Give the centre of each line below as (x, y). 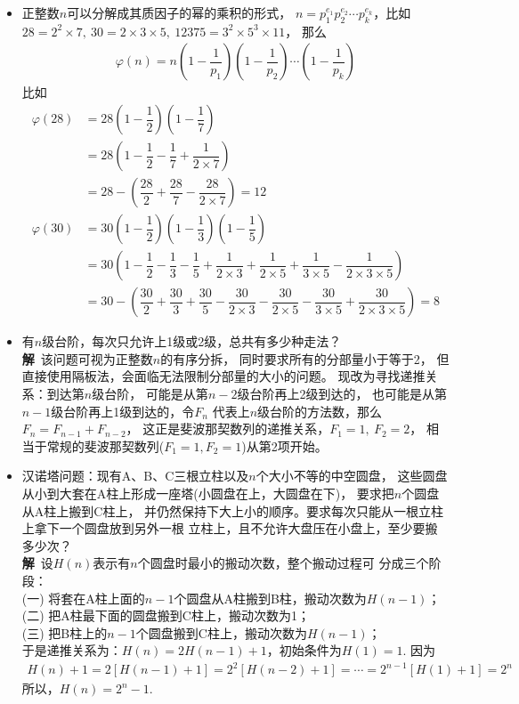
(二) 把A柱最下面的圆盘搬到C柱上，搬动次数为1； (166, 615)
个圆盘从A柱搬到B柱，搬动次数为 (270, 598)
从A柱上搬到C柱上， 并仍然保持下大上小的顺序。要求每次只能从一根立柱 (233, 510)
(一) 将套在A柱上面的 (83, 598)
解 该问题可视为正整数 (87, 358)
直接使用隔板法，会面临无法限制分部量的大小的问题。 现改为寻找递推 (223, 376)
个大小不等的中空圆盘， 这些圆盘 (352, 476)
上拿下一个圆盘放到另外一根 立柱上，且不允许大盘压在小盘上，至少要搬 (230, 528)
